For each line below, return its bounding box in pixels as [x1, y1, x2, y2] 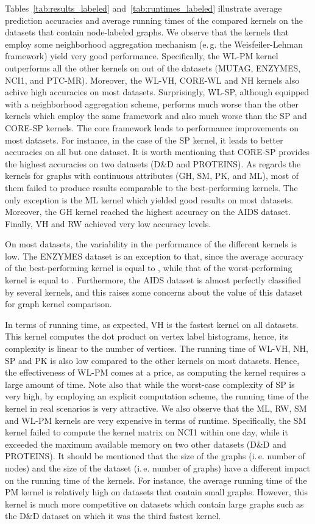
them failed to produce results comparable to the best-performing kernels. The [5, 181, 298, 194]
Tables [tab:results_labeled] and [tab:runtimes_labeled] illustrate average [5, 2, 282, 14]
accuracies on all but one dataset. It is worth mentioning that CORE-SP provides [5, 145, 310, 158]
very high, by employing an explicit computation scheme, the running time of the [5, 390, 308, 402]
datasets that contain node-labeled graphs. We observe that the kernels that [5, 26, 289, 38]
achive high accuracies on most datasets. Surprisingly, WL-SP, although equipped [5, 86, 310, 98]
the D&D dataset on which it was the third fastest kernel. [5, 509, 221, 522]
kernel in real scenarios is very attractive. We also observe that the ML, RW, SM [5, 402, 307, 414]
